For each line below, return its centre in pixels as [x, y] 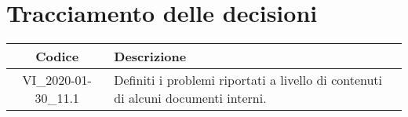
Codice [57, 57]
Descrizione [150, 57]
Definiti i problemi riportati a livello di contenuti [248, 80]
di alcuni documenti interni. [190, 98]
